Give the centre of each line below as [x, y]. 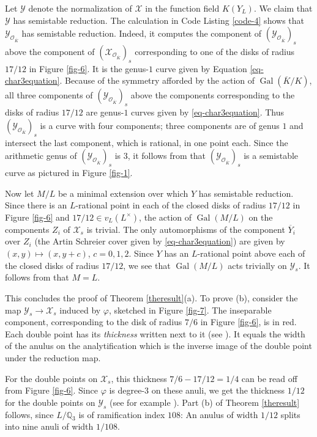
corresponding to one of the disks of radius [215, 51]
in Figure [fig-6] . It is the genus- [89, 68]
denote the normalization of [80, 8]
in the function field [182, 8]
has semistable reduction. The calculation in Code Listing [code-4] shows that [158, 20]
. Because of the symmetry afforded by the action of [157, 80]
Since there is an [36, 205]
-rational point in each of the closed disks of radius [171, 205]
